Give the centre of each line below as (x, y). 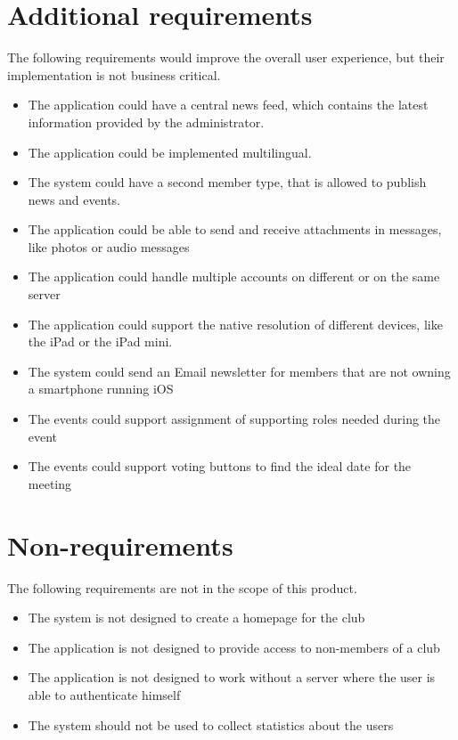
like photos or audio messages (109, 246)
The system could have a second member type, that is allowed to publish (227, 182)
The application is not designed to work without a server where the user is (232, 677)
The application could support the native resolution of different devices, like (235, 324)
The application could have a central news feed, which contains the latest (228, 105)
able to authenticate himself (104, 694)
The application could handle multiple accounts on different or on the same (234, 276)
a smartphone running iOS (101, 389)
